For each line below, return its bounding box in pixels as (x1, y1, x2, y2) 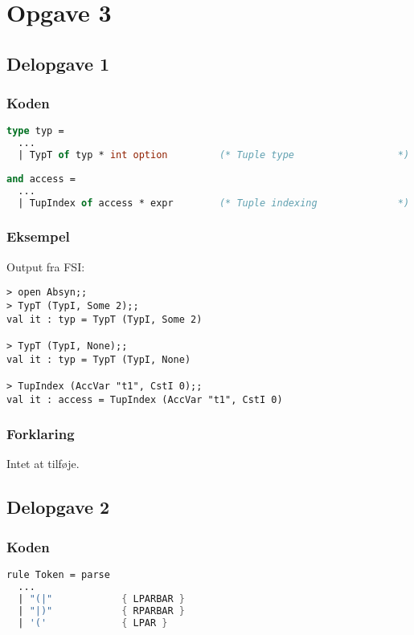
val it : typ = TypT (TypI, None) (6, 353, 191, 365)
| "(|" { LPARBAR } (18, 592, 185, 604)
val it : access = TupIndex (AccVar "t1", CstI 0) (6, 393, 283, 405)
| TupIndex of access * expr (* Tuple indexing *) (18, 197, 410, 209)
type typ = (6, 125, 64, 137)
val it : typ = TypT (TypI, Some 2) (6, 313, 203, 325)
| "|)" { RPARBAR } (18, 604, 185, 617)
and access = (6, 173, 76, 185)
